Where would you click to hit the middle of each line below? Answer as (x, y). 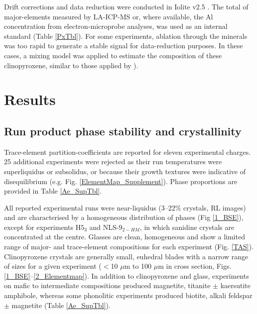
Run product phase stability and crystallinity (123, 131)
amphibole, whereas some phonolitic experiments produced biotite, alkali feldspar (128, 295)
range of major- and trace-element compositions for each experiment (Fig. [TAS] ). (129, 247)
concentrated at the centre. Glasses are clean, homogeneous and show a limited (125, 237)
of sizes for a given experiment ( (53, 266)
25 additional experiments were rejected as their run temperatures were (113, 161)
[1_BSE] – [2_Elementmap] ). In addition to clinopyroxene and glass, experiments (127, 275)
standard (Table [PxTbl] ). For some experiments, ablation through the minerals (126, 36)
